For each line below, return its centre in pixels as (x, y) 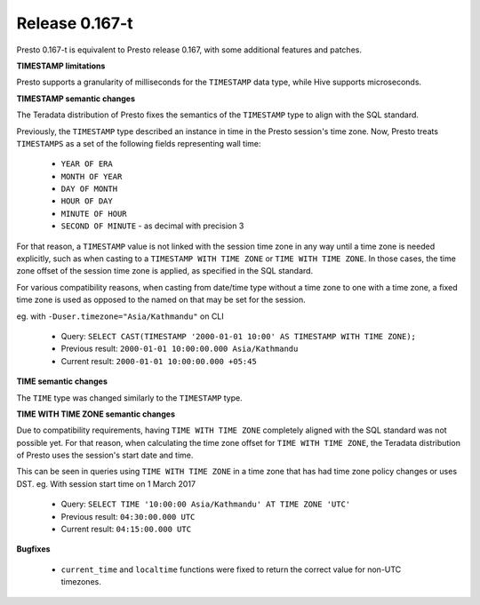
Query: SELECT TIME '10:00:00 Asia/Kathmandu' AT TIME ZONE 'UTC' (206, 504)
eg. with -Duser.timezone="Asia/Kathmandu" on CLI (120, 316)
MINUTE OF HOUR (94, 214)
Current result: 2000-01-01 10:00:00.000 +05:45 (159, 361)
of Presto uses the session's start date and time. (105, 455)
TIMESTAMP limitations (61, 66)
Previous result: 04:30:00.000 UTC (128, 516)
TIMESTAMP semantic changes (76, 99)
